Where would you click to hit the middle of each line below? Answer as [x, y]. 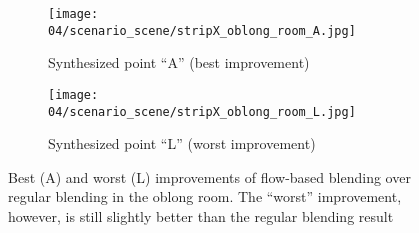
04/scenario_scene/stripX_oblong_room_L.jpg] [202, 111]
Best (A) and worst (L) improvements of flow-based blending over [209, 176]
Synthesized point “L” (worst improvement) [182, 143]
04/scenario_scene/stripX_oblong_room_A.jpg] [202, 30]
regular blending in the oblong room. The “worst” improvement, [205, 196]
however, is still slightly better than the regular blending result [201, 216]
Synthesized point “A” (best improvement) [179, 62]
